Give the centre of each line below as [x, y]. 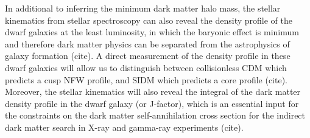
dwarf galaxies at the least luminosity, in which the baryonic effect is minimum [152, 32]
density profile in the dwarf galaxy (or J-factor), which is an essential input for [152, 103]
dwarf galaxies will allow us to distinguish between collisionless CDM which [146, 67]
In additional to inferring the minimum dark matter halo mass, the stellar [143, 8]
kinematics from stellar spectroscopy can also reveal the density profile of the [149, 20]
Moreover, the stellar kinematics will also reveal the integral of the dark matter [153, 91]
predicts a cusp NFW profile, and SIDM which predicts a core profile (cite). [146, 79]
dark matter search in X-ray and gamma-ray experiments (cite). [124, 127]
